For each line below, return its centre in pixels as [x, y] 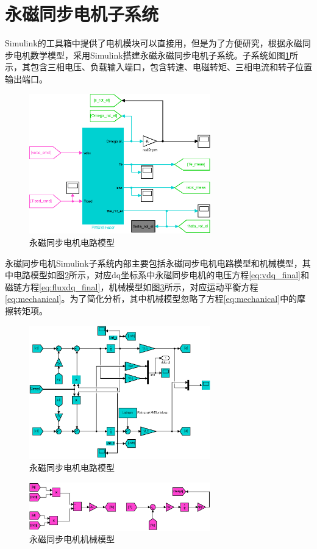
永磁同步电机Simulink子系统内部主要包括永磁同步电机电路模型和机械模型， [154, 263]
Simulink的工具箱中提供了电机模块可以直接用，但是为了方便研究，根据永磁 [154, 43]
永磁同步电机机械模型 [72, 539]
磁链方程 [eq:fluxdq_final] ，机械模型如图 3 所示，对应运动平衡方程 [132, 286]
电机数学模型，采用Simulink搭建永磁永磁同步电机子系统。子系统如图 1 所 [155, 55]
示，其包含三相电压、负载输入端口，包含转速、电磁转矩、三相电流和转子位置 [158, 67]
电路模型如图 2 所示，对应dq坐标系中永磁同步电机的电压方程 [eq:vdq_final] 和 [161, 275]
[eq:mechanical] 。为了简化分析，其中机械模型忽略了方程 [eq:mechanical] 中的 [151, 299]
